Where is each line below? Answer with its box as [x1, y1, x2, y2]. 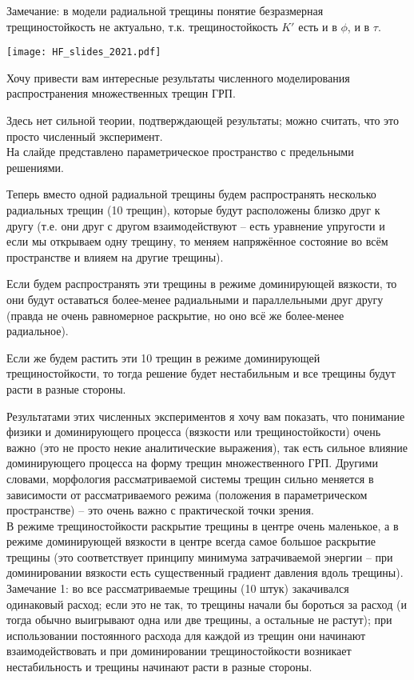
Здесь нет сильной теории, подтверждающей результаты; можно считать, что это [6, 112, 400, 129]
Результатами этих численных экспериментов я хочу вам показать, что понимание [6, 407, 405, 424]
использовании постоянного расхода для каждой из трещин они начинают [6, 626, 366, 643]
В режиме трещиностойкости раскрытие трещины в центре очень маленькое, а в [6, 517, 399, 534]
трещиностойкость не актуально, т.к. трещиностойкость [6, 18, 278, 34]
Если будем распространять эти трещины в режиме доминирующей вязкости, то [6, 275, 397, 292]
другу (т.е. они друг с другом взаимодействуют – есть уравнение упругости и [6, 217, 385, 234]
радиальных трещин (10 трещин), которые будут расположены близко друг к [6, 202, 380, 218]
